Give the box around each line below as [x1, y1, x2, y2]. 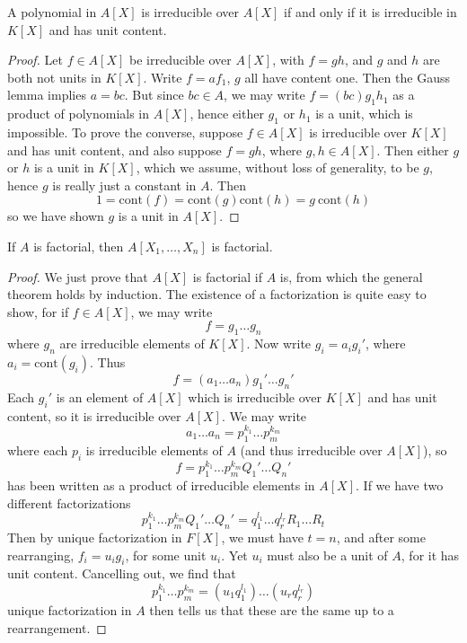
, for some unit [125, 545, 207, 564]
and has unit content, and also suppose [7, 140, 222, 159]
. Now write [246, 334, 312, 353]
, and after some [336, 528, 426, 546]
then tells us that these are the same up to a [149, 600, 394, 619]
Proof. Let [7, 50, 63, 69]
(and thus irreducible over [240, 440, 383, 459]
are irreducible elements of [59, 334, 205, 353]
